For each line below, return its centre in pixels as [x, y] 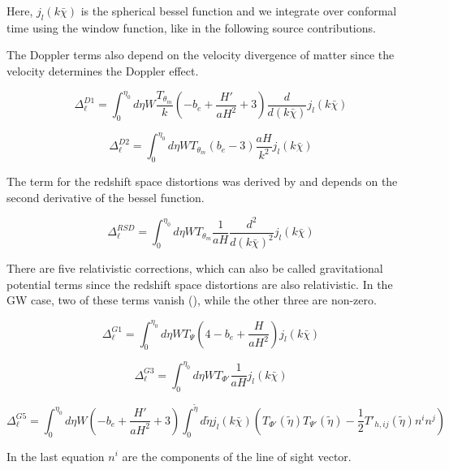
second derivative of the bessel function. [106, 197]
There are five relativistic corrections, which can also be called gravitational [195, 268]
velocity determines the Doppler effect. [103, 70]
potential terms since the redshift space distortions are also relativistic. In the [200, 284]
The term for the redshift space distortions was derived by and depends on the [202, 181]
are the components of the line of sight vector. [237, 456]
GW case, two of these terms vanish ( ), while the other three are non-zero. [192, 300]
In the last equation [56, 456]
